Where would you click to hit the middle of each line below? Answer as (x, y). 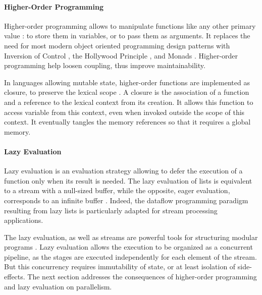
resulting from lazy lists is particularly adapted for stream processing (111, 210)
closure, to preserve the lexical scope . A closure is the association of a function (127, 92)
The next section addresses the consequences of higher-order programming (142, 277)
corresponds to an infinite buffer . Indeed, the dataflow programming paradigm (126, 200)
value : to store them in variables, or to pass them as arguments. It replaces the (127, 36)
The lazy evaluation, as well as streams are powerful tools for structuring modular (131, 237)
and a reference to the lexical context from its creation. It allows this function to (129, 102)
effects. (15, 277)
